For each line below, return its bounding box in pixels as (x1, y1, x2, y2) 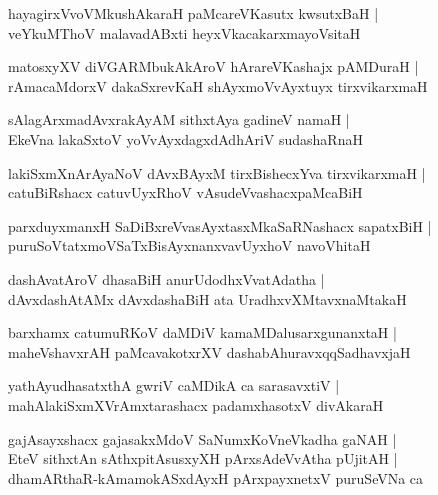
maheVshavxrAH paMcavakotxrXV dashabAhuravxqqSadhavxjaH (8, 341, 411, 362)
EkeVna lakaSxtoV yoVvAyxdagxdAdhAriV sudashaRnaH (8, 128, 363, 149)
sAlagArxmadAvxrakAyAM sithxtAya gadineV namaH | (8, 109, 350, 130)
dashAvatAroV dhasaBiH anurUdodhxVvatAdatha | (8, 268, 325, 289)
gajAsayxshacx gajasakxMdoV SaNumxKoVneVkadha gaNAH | (8, 428, 397, 449)
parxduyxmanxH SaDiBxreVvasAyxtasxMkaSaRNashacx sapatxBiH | (8, 215, 432, 236)
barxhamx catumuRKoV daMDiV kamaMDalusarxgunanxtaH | (8, 322, 397, 343)
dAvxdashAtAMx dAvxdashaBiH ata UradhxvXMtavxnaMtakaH (8, 288, 407, 309)
